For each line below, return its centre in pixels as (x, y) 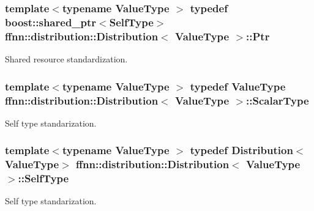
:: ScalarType (278, 100)
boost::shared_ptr (51, 22)
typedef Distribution (241, 150)
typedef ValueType (238, 86)
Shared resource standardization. (66, 59)
